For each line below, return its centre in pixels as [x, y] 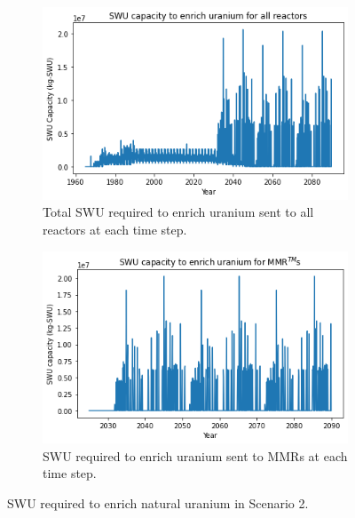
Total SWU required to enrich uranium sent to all [178, 212]
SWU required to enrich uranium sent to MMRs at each [195, 455]
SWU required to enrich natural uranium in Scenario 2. [158, 502]
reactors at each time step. [115, 230]
